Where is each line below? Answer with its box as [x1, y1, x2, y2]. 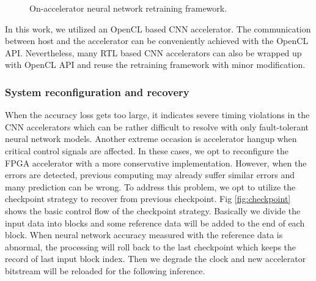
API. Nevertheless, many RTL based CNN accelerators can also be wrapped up [5, 46, 302, 59]
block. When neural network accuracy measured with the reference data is [5, 228, 283, 241]
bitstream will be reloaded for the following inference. [5, 264, 205, 277]
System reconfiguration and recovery [5, 84, 189, 99]
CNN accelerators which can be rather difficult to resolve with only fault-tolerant [5, 120, 309, 133]
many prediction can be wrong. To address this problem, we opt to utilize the [5, 180, 296, 193]
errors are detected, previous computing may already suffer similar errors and [5, 168, 295, 181]
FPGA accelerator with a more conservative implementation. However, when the [5, 156, 307, 169]
